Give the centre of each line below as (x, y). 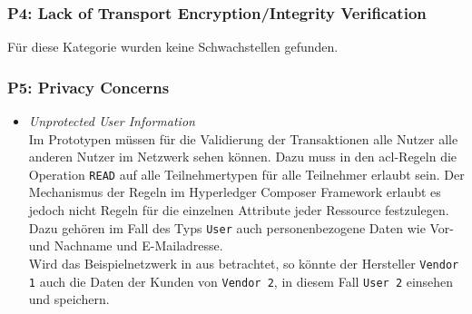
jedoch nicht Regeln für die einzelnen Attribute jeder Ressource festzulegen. (239, 210)
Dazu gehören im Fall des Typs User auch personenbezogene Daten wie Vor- (241, 227)
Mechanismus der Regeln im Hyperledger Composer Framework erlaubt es (235, 192)
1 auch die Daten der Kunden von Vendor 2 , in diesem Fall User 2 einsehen (241, 281)
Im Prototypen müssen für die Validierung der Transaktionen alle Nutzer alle (243, 138)
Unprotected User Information (112, 121)
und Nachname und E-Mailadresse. (126, 245)
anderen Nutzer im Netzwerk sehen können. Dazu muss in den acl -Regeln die (243, 157)
